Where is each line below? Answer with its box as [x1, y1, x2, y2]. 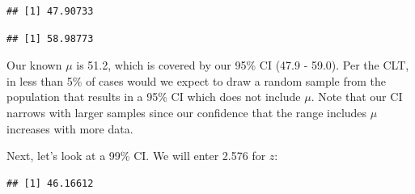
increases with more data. [6, 120, 133, 137]
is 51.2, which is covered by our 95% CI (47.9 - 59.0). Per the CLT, [76, 57, 409, 74]
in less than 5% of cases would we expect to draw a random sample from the [6, 72, 387, 89]
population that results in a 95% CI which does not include [6, 88, 301, 105]
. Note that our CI [311, 88, 403, 105]
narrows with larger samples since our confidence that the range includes [6, 103, 367, 120]
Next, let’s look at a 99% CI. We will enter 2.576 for [6, 147, 266, 164]
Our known [6, 57, 62, 74]
